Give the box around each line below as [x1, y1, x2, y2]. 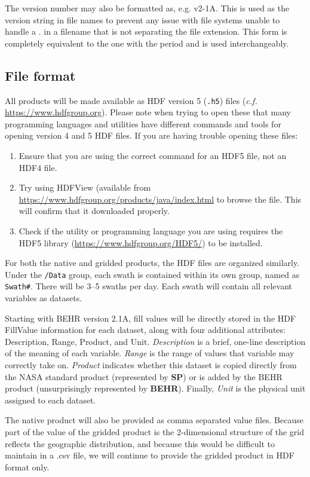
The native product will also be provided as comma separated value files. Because [5, 414, 303, 426]
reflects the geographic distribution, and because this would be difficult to [5, 437, 275, 450]
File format [5, 66, 76, 84]
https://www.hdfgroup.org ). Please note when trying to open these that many [5, 106, 291, 118]
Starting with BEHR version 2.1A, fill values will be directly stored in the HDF [5, 311, 296, 324]
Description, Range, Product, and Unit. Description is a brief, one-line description [5, 335, 306, 347]
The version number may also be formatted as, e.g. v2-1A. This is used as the [5, 2, 290, 14]
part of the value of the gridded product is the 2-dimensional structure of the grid [5, 426, 305, 438]
